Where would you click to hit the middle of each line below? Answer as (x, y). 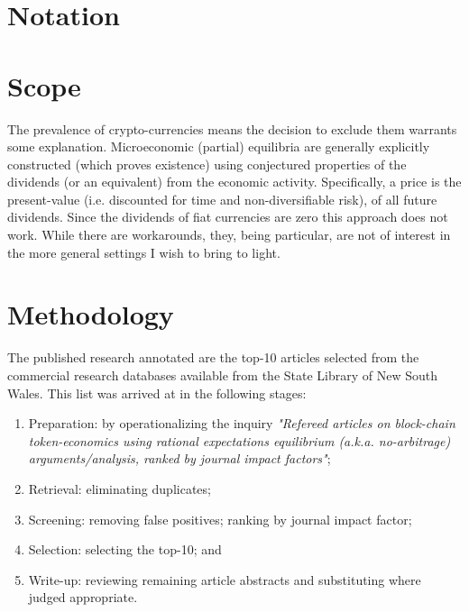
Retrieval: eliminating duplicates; (120, 488)
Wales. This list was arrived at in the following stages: (157, 393)
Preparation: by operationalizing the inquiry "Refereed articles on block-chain (242, 423)
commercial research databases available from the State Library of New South (223, 375)
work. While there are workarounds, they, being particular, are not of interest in (229, 235)
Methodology (91, 314)
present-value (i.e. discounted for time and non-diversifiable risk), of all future (222, 199)
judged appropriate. (83, 597)
